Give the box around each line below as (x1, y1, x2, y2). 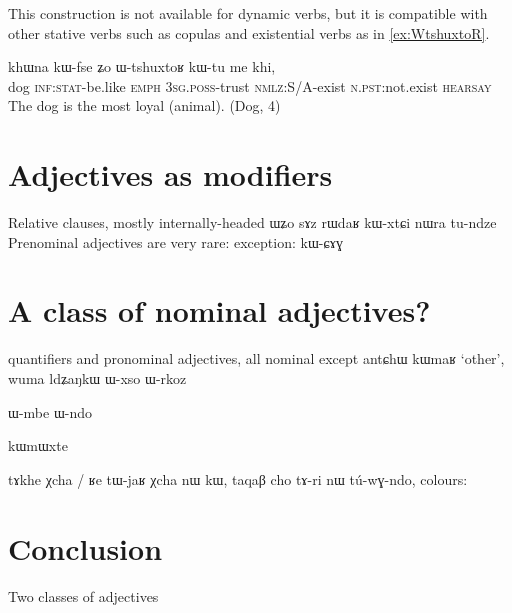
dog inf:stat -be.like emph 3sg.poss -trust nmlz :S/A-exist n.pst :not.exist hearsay (8, 75, 492, 96)
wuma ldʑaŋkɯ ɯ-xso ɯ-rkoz (8, 368, 187, 388)
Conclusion (8, 527, 163, 568)
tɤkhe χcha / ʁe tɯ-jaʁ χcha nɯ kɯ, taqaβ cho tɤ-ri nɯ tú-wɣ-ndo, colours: (8, 468, 468, 489)
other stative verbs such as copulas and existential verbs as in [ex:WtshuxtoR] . (8, 22, 490, 43)
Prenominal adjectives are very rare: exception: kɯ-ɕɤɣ (8, 231, 343, 252)
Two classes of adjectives (8, 585, 159, 606)
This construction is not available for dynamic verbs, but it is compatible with (8, 3, 488, 23)
